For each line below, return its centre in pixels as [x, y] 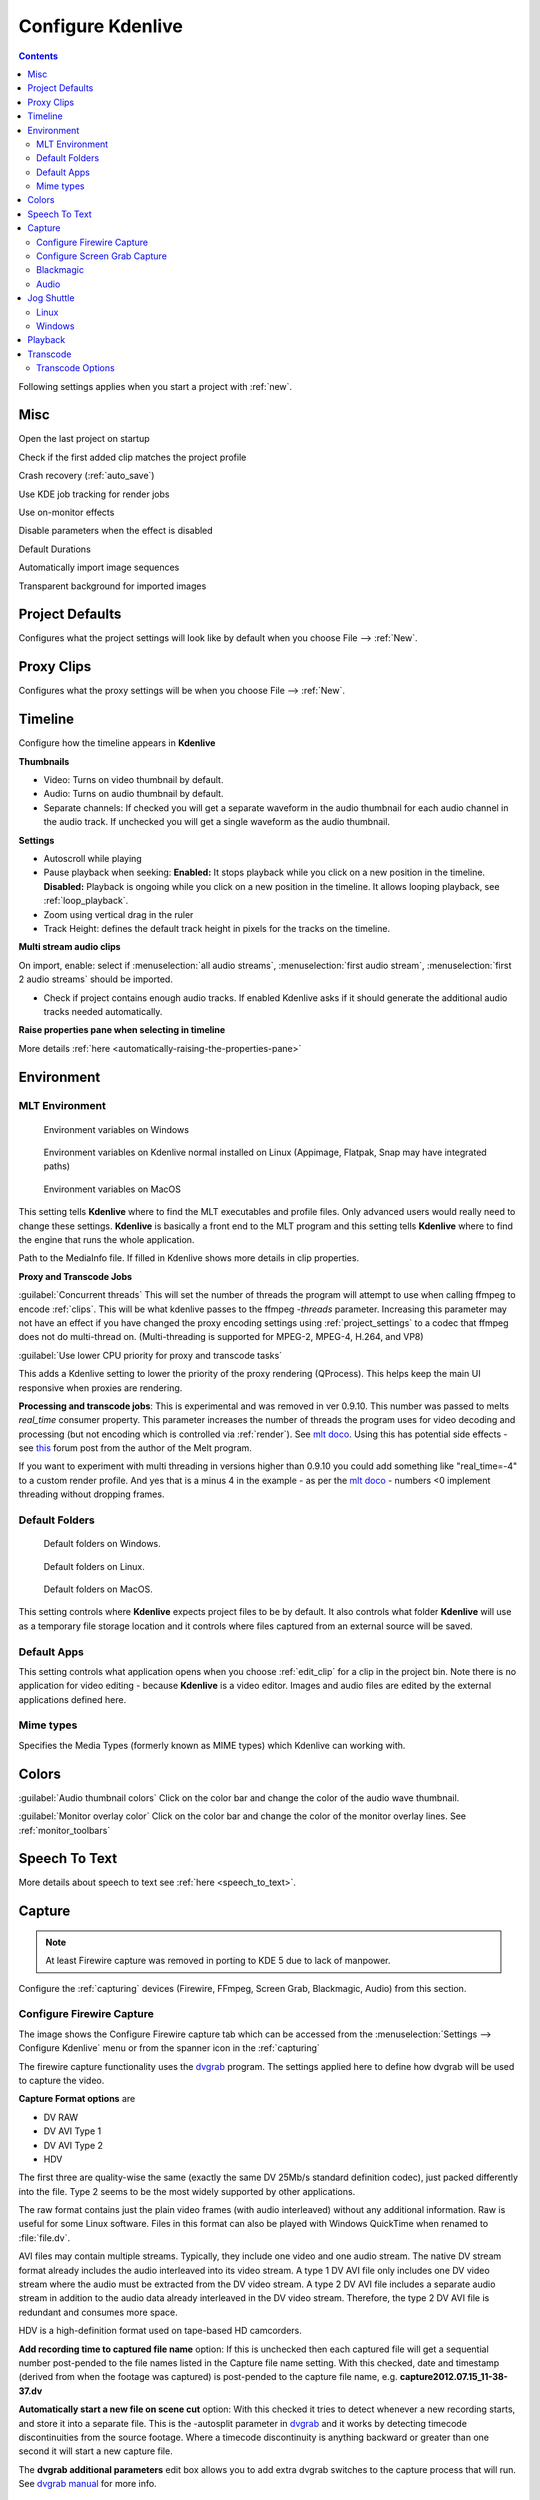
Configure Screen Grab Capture [101, 256]
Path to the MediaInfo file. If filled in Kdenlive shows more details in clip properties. [189, 1258]
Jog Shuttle [51, 298]
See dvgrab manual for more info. [87, 2484]
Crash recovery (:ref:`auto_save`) [86, 476]
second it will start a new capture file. [96, 2451]
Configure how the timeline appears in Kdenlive [117, 743]
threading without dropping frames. [91, 1494]
